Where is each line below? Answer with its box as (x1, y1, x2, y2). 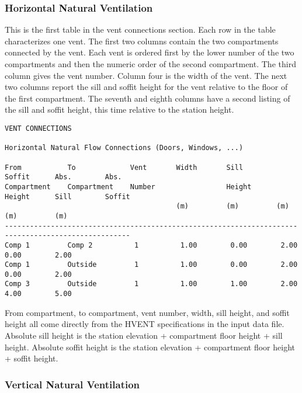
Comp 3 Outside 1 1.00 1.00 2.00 (5, 280, 298, 288)
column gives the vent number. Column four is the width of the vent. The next (5, 69, 287, 81)
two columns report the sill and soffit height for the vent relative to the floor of (5, 81, 288, 93)
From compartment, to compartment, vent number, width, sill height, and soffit (5, 306, 290, 318)
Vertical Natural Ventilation (5, 377, 140, 391)
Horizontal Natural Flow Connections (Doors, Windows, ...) (5, 144, 244, 152)
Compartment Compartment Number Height (5, 182, 252, 191)
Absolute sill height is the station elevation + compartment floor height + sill (5, 329, 283, 341)
